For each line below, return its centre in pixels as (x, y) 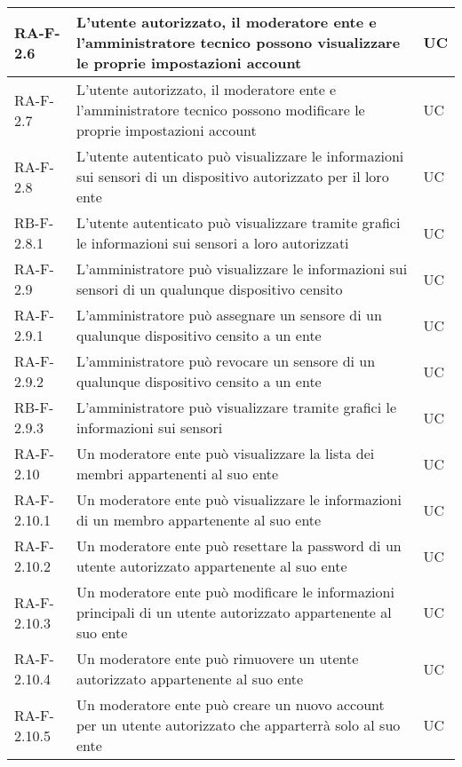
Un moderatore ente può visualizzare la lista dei (225, 453)
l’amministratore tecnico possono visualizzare (238, 42)
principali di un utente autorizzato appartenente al (234, 612)
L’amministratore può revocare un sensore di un (226, 361)
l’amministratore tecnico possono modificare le (220, 110)
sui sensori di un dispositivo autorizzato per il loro (232, 176)
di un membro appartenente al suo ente (199, 520)
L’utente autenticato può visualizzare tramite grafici (238, 222)
